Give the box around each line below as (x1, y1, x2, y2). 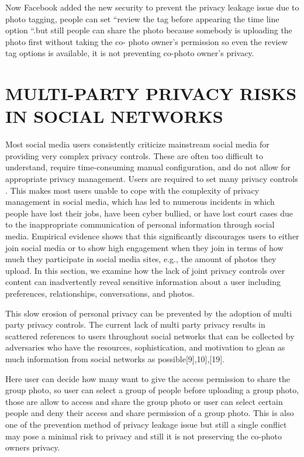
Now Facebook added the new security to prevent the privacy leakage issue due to (5, 1, 299, 13)
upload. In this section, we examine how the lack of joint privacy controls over (5, 264, 285, 276)
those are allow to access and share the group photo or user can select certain (5, 395, 283, 407)
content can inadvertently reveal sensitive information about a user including (5, 276, 281, 288)
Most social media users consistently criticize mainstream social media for (5, 138, 270, 150)
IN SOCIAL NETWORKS (5, 104, 223, 128)
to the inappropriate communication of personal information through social (5, 218, 275, 231)
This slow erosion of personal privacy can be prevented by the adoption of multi (5, 307, 292, 319)
